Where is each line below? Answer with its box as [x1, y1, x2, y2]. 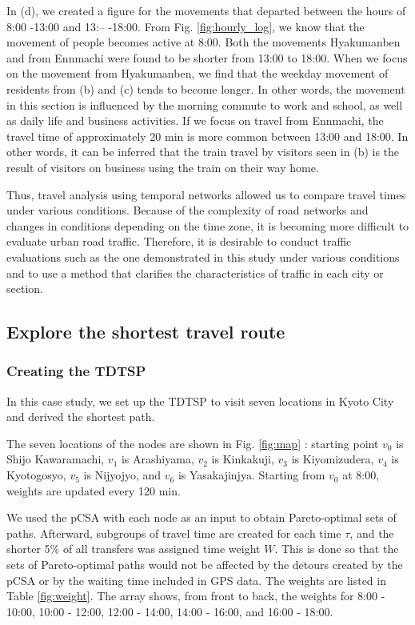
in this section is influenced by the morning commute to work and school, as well [6, 96, 403, 113]
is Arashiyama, [121, 451, 194, 467]
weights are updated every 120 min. [6, 482, 181, 499]
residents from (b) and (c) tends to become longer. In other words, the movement [6, 80, 405, 97]
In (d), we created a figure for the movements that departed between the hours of [6, 2, 406, 18]
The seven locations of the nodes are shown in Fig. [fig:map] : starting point [6, 435, 379, 451]
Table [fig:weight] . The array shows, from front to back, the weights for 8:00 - [6, 587, 385, 604]
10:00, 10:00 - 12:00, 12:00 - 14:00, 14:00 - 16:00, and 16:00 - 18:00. [6, 603, 333, 619]
